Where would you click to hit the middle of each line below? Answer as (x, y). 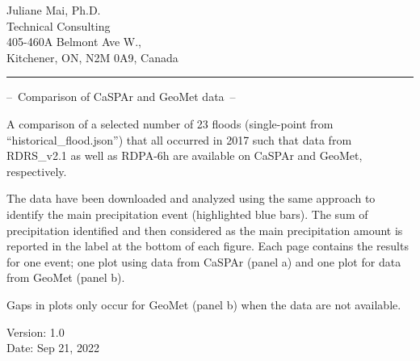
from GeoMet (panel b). (66, 277)
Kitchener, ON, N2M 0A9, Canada (92, 57)
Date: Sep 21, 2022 (53, 348)
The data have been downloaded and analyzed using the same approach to (191, 198)
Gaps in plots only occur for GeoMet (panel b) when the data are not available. (204, 304)
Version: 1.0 (36, 332)
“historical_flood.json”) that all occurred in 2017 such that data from (179, 139)
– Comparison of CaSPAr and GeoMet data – (121, 97)
